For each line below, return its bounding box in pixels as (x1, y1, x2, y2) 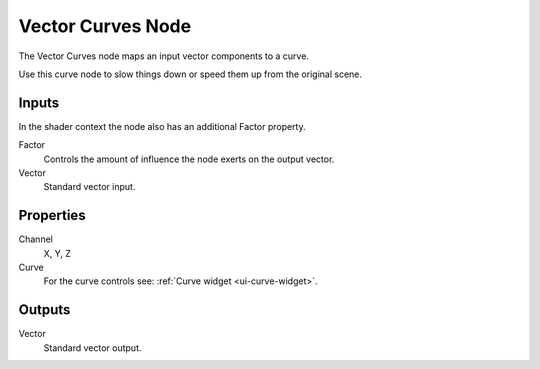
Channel (18, 233, 54, 245)
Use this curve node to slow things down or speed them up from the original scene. (18, 68, 363, 80)
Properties (18, 207, 86, 224)
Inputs (18, 94, 60, 111)
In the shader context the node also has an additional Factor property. (18, 120, 307, 132)
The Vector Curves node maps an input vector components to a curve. (18, 50, 310, 62)
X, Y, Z (43, 247, 72, 259)
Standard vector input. (43, 181, 136, 193)
